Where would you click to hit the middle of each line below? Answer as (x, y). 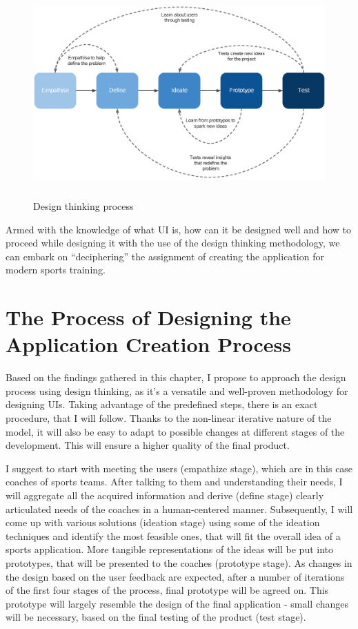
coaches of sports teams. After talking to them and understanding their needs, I (174, 482)
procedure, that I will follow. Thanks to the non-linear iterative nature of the (169, 418)
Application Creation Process (148, 344)
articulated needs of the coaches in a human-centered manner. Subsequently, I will (179, 509)
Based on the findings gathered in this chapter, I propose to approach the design (176, 377)
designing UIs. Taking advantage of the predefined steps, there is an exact (162, 404)
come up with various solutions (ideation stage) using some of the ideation (163, 522)
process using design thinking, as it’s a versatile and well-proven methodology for (177, 390)
